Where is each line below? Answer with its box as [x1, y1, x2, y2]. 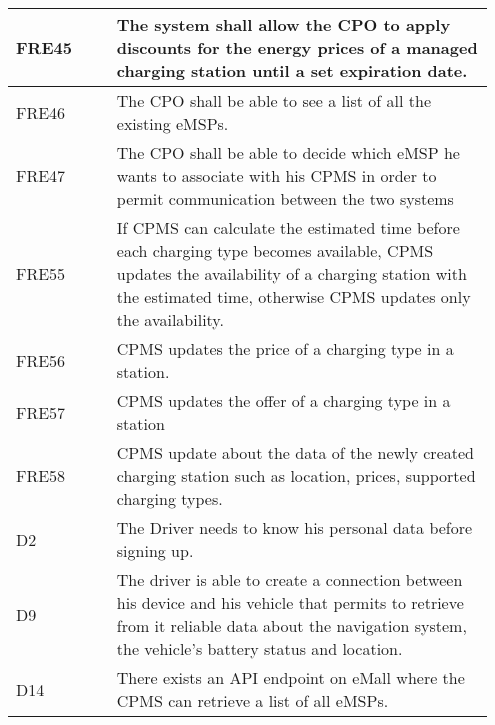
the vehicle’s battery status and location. [116, 637, 403, 660]
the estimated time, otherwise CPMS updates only [116, 285, 471, 308]
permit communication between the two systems [116, 187, 454, 210]
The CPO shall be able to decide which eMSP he [116, 141, 460, 164]
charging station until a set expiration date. [116, 59, 468, 82]
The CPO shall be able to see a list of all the [116, 89, 432, 112]
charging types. [116, 487, 223, 510]
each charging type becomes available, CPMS [116, 239, 434, 262]
